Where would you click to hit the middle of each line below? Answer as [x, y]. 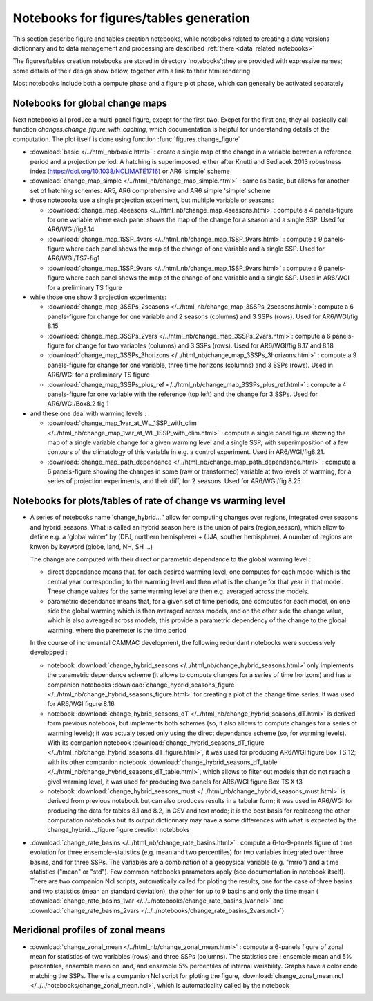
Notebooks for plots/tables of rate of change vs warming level [149, 501]
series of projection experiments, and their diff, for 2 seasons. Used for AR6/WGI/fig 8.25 [174, 481]
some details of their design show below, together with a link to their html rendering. [132, 71]
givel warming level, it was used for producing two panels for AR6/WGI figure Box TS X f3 [175, 782]
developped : [49, 652]
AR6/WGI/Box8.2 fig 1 [78, 404]
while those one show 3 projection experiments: [98, 297]
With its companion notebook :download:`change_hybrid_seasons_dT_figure [156, 742]
